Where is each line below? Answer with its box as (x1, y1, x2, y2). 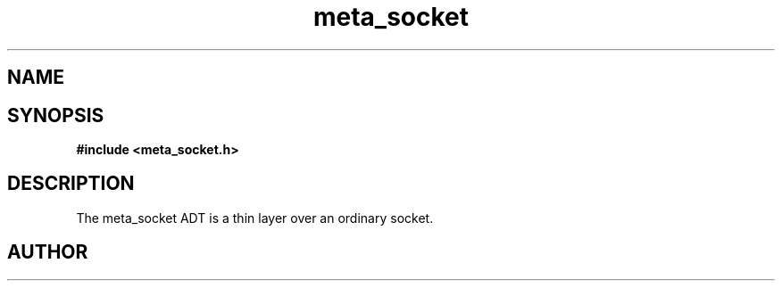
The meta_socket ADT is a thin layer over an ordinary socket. (76, 210, 434, 226)
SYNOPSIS (7, 103, 104, 127)
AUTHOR (7, 241, 88, 264)
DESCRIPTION (7, 172, 135, 195)
